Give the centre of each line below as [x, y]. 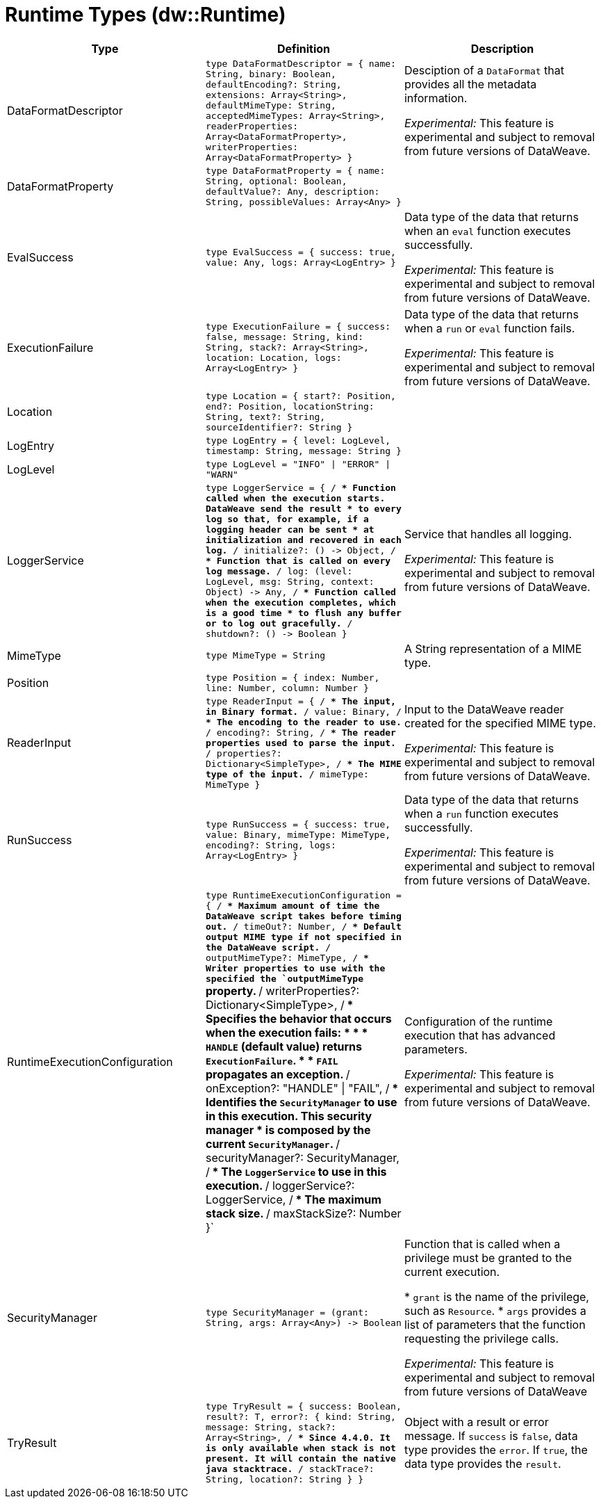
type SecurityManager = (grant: [287, 1312]
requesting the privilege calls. [481, 1338]
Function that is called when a [482, 1244]
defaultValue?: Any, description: [293, 191]
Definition [304, 48]
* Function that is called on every [298, 560]
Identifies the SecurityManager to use [301, 1102]
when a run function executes [481, 813]
